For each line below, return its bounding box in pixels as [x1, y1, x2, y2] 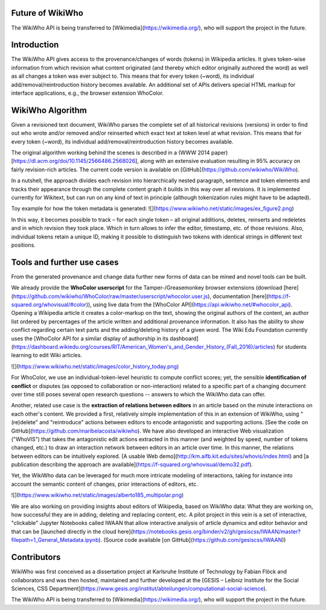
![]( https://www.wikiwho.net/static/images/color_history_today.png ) [11, 363, 179, 370]
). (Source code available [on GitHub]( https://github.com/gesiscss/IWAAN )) [98, 536, 286, 544]
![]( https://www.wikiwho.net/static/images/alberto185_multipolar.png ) [11, 492, 184, 499]
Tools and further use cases [11, 257, 119, 267]
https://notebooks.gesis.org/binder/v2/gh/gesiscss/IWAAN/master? [132, 528, 301, 535]
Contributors [11, 552, 61, 562]
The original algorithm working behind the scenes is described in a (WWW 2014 [11, 149, 211, 156]
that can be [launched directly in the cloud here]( [11, 528, 133, 535]
